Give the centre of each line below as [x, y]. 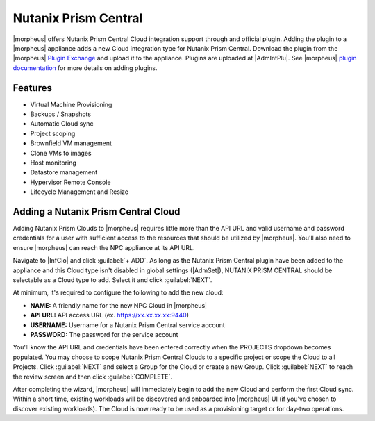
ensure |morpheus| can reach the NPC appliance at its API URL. [104, 247]
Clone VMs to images [61, 153]
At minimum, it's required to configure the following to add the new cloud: [118, 292]
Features [32, 88]
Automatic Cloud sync [62, 124]
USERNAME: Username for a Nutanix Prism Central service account [127, 325]
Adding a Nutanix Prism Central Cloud [97, 212]
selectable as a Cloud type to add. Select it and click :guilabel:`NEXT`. [112, 280]
